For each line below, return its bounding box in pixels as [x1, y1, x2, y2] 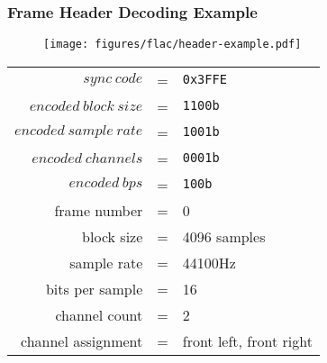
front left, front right [182, 330, 313, 351]
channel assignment [21, 330, 143, 351]
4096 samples [182, 225, 266, 247]
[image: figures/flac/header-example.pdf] [43, 38, 302, 51]
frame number [54, 199, 143, 221]
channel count [55, 304, 143, 325]
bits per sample [45, 277, 143, 299]
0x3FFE [182, 72, 227, 87]
